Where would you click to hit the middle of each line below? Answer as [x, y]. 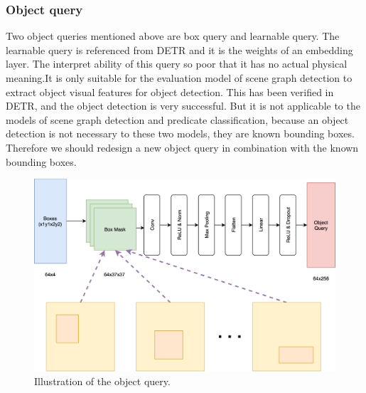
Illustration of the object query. [102, 381]
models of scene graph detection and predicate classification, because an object [177, 119]
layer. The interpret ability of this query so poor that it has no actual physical [177, 64]
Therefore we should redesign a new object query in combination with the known [182, 147]
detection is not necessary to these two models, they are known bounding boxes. [180, 133]
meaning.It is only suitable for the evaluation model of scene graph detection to [179, 78]
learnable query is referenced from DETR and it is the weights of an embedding [179, 49]
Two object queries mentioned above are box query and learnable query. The [173, 36]
